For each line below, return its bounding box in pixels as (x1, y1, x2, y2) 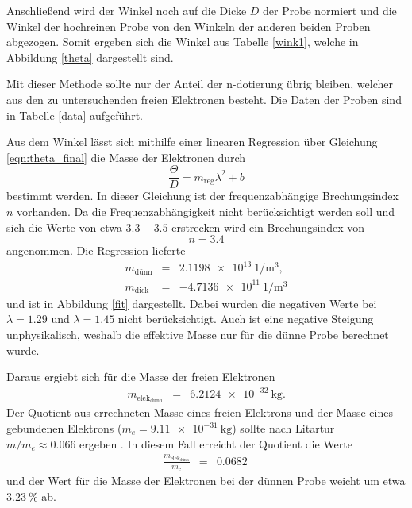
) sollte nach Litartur (232, 420, 335, 437)
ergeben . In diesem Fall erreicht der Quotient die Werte (79, 435, 352, 452)
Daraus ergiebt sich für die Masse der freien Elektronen (6, 368, 275, 385)
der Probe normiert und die (263, 2, 397, 18)
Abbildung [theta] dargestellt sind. (6, 48, 174, 65)
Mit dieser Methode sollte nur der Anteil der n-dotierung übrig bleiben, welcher (6, 75, 393, 92)
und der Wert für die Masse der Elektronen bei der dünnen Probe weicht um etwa (6, 471, 406, 488)
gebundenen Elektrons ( (6, 420, 122, 437)
